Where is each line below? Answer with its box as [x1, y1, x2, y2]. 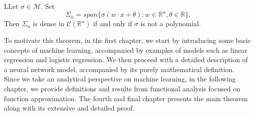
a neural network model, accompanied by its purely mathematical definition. [4, 64, 235, 74]
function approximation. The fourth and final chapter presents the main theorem [4, 93, 248, 103]
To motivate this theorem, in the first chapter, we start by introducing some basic [4, 35, 251, 45]
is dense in [32, 18, 64, 29]
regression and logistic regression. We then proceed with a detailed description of [4, 54, 248, 65]
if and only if [93, 18, 132, 29]
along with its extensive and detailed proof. [4, 103, 135, 113]
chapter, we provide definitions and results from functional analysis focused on [4, 83, 241, 94]
